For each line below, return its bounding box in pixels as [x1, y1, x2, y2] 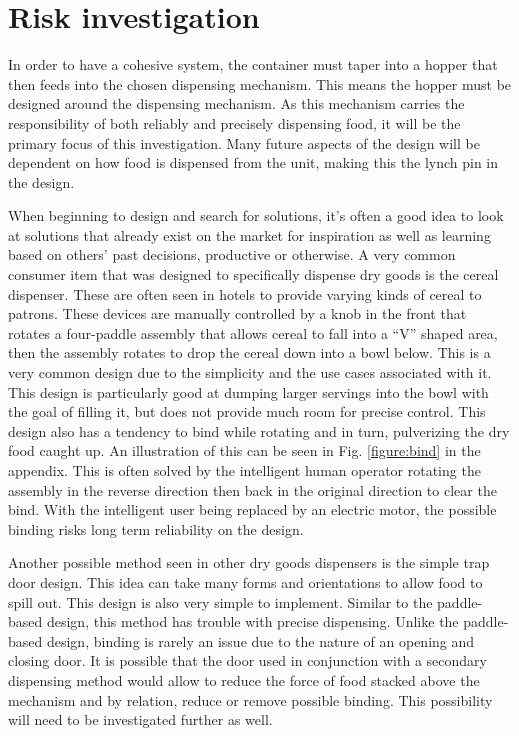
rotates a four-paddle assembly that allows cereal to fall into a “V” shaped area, [8, 322, 498, 343]
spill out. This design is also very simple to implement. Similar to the [8, 591, 433, 612]
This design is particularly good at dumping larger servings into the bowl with [8, 381, 489, 402]
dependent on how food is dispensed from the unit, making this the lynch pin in [8, 152, 499, 173]
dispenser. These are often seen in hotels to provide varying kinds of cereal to [8, 283, 482, 304]
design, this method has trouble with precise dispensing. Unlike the [46, 611, 459, 632]
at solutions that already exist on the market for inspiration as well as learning [8, 224, 491, 245]
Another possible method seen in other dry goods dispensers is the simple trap [8, 552, 490, 573]
